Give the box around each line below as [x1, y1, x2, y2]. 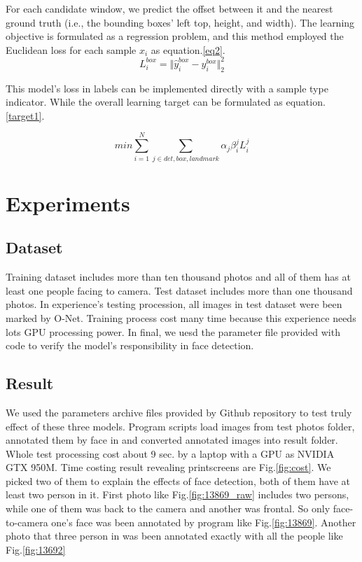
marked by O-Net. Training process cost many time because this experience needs [6, 310, 356, 325]
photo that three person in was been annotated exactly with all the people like [6, 528, 343, 543]
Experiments [6, 188, 130, 217]
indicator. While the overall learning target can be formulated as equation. [6, 94, 326, 109]
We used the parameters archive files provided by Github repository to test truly [6, 405, 352, 419]
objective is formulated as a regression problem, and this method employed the [6, 29, 344, 43]
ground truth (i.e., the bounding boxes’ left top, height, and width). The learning [6, 15, 355, 29]
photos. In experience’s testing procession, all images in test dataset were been [6, 297, 342, 311]
